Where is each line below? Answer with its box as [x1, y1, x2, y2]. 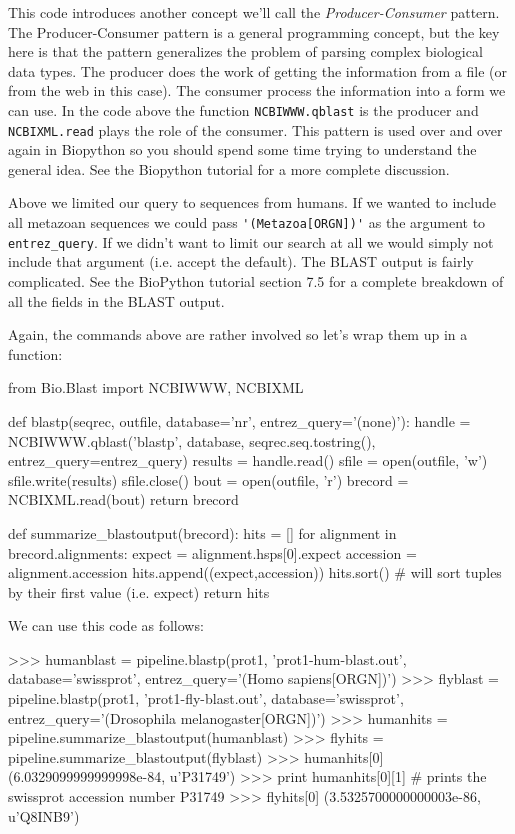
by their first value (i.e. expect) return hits [8, 581, 270, 602]
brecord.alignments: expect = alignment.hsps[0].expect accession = [8, 542, 417, 563]
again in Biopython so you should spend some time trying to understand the [8, 139, 477, 160]
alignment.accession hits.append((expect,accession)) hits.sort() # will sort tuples [8, 562, 502, 583]
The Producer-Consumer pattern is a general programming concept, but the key [8, 21, 500, 42]
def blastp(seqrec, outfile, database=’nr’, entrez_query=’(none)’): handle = [8, 410, 471, 431]
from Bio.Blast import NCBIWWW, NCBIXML [8, 377, 304, 398]
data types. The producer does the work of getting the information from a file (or [8, 60, 507, 81]
